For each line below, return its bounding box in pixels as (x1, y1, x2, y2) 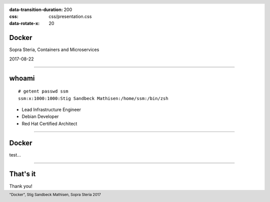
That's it (9, 170, 36, 178)
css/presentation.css (48, 13, 92, 19)
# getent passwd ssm (18, 88, 68, 94)
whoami (9, 74, 35, 82)
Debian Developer (21, 113, 59, 119)
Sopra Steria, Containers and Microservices (9, 46, 99, 52)
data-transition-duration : (9, 6, 63, 12)
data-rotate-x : (9, 20, 40, 26)
